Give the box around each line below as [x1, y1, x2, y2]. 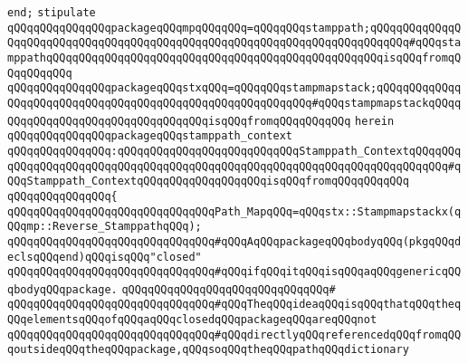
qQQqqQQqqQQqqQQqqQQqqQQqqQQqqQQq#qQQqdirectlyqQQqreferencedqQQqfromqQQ [7, 328, 462, 341]
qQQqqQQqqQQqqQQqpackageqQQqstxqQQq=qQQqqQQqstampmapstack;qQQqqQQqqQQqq [7, 81, 462, 95]
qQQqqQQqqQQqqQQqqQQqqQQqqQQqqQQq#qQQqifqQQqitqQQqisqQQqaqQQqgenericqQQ [7, 265, 462, 279]
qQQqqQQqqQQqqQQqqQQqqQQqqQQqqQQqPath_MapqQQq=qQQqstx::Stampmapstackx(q [7, 205, 462, 218]
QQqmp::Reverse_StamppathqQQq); [7, 220, 202, 234]
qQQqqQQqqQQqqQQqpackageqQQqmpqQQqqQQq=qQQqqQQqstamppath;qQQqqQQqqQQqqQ [7, 21, 462, 34]
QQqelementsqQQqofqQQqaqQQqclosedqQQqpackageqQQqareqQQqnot [7, 313, 377, 327]
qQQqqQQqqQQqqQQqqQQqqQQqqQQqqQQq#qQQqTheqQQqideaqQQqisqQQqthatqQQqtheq [7, 298, 462, 311]
